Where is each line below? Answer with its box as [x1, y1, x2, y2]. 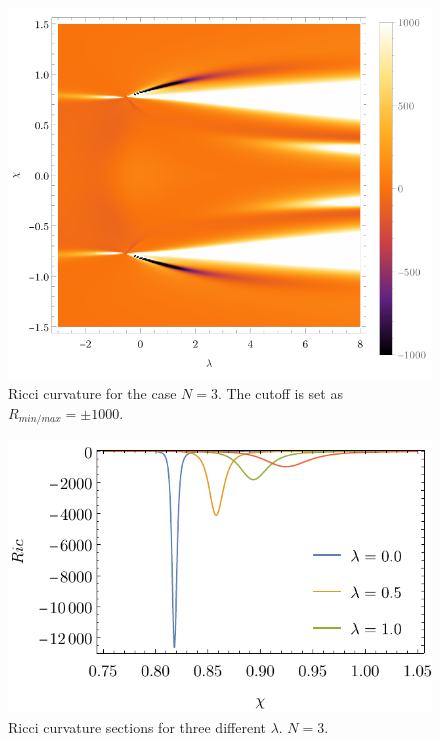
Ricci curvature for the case [8, 383, 177, 404]
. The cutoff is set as [217, 383, 343, 404]
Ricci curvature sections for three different [8, 716, 266, 737]
